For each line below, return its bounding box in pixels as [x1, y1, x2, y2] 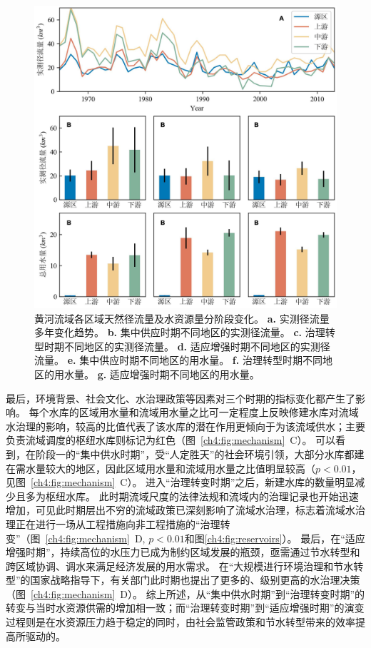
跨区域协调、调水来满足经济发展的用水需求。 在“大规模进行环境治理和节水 [6, 558, 354, 573]
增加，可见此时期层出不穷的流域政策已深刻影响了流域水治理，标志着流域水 [6, 502, 355, 517]
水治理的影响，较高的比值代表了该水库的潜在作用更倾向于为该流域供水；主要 [6, 418, 365, 433]
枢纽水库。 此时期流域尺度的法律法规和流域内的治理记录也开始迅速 [45, 488, 359, 503]
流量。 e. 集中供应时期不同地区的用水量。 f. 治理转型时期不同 [34, 353, 322, 368]
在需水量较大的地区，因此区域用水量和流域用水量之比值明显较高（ [6, 460, 315, 475]
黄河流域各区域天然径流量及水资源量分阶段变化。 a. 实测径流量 [34, 310, 330, 325]
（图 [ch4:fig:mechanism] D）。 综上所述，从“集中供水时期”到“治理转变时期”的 [6, 586, 365, 601]
